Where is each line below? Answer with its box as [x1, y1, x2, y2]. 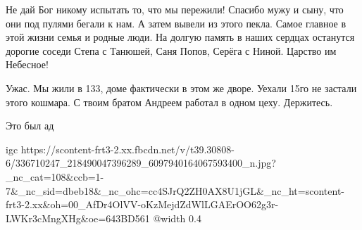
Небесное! [6, 57, 49, 72]
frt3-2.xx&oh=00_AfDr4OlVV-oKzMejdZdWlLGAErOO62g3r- [6, 197, 279, 212]
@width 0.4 [153, 210, 201, 225]
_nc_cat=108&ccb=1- [6, 169, 104, 184]
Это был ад [6, 118, 54, 133]
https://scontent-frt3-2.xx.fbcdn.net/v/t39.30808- [20, 141, 235, 156]
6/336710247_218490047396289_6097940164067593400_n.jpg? [6, 155, 276, 170]
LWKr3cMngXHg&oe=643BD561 [6, 210, 150, 225]
